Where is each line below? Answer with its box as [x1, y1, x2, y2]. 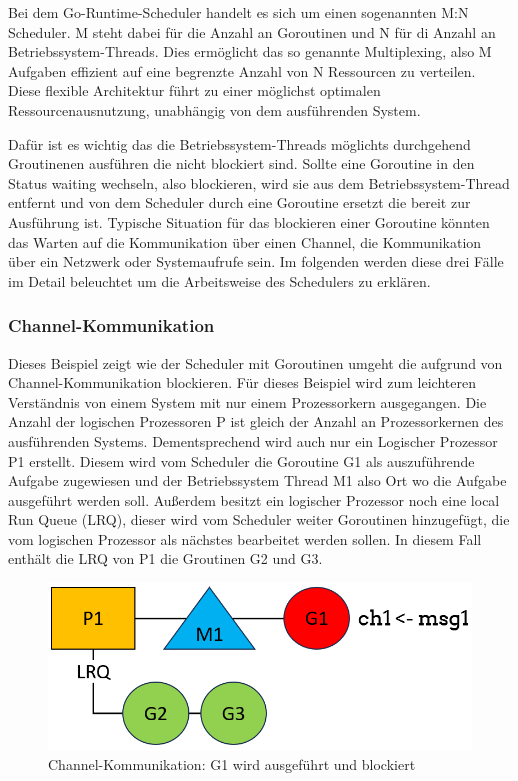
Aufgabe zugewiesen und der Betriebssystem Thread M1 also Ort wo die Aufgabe [8, 470, 507, 491]
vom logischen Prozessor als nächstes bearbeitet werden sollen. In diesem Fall [8, 528, 482, 549]
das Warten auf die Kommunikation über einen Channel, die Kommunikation [8, 231, 482, 252]
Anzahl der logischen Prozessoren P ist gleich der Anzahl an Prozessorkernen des [8, 411, 504, 432]
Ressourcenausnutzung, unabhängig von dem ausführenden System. [8, 99, 421, 120]
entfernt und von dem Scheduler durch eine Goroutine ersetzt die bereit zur [8, 192, 471, 213]
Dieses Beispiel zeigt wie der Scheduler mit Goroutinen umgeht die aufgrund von [8, 352, 503, 373]
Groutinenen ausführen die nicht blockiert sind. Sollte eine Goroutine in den [8, 153, 475, 174]
